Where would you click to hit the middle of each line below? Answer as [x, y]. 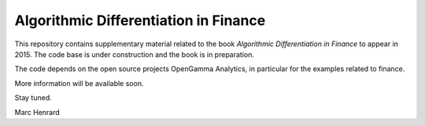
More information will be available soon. [79, 83]
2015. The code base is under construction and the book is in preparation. [135, 54]
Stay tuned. [33, 98]
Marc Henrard [37, 112]
